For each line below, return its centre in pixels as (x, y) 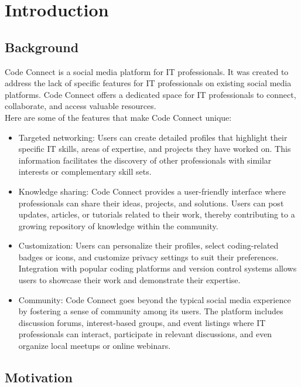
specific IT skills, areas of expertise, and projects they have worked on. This (155, 149)
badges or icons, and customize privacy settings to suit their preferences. (148, 257)
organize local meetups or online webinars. (95, 346)
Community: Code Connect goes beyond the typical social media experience (155, 299)
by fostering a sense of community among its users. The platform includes (151, 311)
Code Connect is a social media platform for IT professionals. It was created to (147, 71)
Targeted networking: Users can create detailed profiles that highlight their (153, 137)
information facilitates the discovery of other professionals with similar (145, 160)
